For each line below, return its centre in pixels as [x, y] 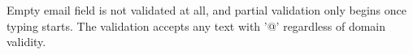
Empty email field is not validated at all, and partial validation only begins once [206, 10]
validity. [26, 42]
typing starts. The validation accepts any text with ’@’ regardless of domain [196, 25]
